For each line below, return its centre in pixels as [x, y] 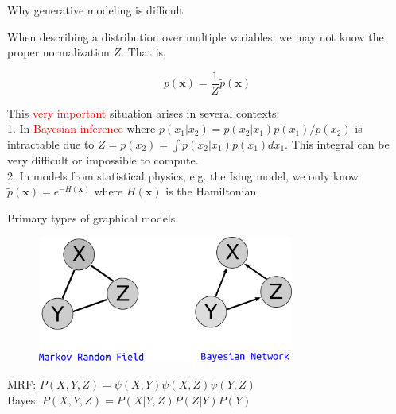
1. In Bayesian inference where [82, 128]
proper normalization [58, 52]
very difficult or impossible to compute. [103, 160]
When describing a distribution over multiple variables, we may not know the [196, 36]
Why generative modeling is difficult [95, 10]
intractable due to [51, 144]
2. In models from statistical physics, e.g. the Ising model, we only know [183, 175]
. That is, [144, 52]
